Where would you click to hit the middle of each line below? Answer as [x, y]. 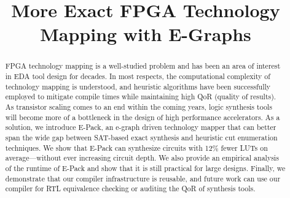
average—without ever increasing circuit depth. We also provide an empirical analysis [142, 158]
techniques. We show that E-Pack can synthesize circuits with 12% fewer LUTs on [136, 147]
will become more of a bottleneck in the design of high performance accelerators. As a [143, 117]
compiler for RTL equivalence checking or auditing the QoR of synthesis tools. [130, 188]
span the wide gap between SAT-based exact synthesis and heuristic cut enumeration [141, 137]
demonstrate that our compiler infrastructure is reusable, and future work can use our [143, 178]
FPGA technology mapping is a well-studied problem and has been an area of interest [143, 66]
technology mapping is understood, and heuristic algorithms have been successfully [138, 86]
